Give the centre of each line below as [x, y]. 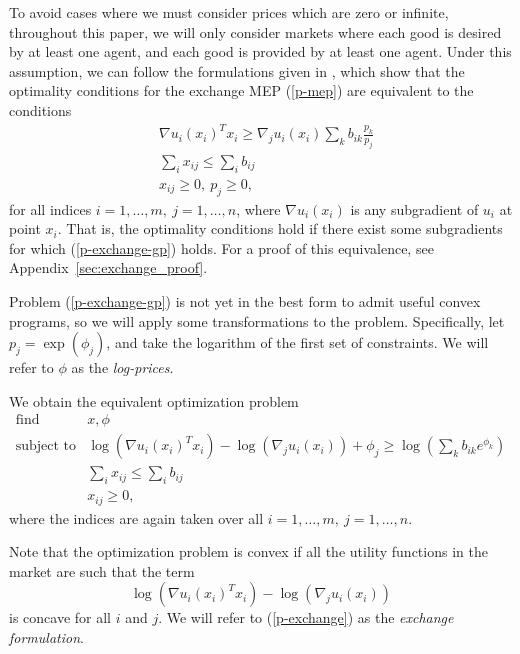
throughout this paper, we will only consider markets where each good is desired [255, 31]
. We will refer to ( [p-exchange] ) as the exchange [306, 617]
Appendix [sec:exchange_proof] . [108, 267]
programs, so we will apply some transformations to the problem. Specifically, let [257, 320]
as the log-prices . [122, 367]
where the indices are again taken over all [136, 517]
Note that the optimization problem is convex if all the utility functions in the [248, 551]
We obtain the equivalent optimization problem [154, 400]
